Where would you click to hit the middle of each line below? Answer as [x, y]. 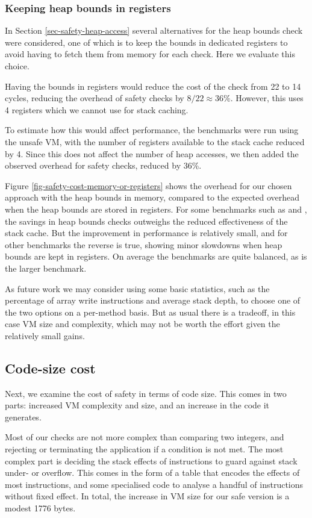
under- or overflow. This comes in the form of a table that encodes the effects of [152, 473]
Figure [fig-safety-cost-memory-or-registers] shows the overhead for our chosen [148, 185]
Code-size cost [50, 368]
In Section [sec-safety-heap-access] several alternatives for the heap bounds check [154, 30]
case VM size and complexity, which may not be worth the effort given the [142, 324]
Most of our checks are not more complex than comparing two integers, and [145, 437]
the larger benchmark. [46, 268]
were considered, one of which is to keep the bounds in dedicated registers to [146, 42]
